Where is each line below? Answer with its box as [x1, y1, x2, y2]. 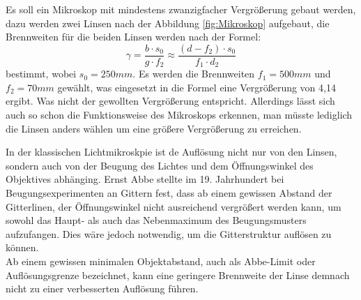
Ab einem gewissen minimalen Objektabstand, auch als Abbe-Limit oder [6, 254, 316, 269]
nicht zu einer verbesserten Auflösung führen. [6, 281, 199, 296]
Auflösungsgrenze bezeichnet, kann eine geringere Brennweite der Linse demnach [6, 267, 350, 282]
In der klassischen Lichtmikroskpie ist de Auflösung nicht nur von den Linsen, [6, 144, 337, 159]
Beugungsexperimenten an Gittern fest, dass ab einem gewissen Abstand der [6, 186, 332, 200]
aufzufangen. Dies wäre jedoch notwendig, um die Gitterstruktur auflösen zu [6, 226, 332, 241]
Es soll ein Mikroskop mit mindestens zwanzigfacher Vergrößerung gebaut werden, [6, 2, 356, 16]
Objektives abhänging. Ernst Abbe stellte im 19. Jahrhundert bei [6, 172, 284, 186]
